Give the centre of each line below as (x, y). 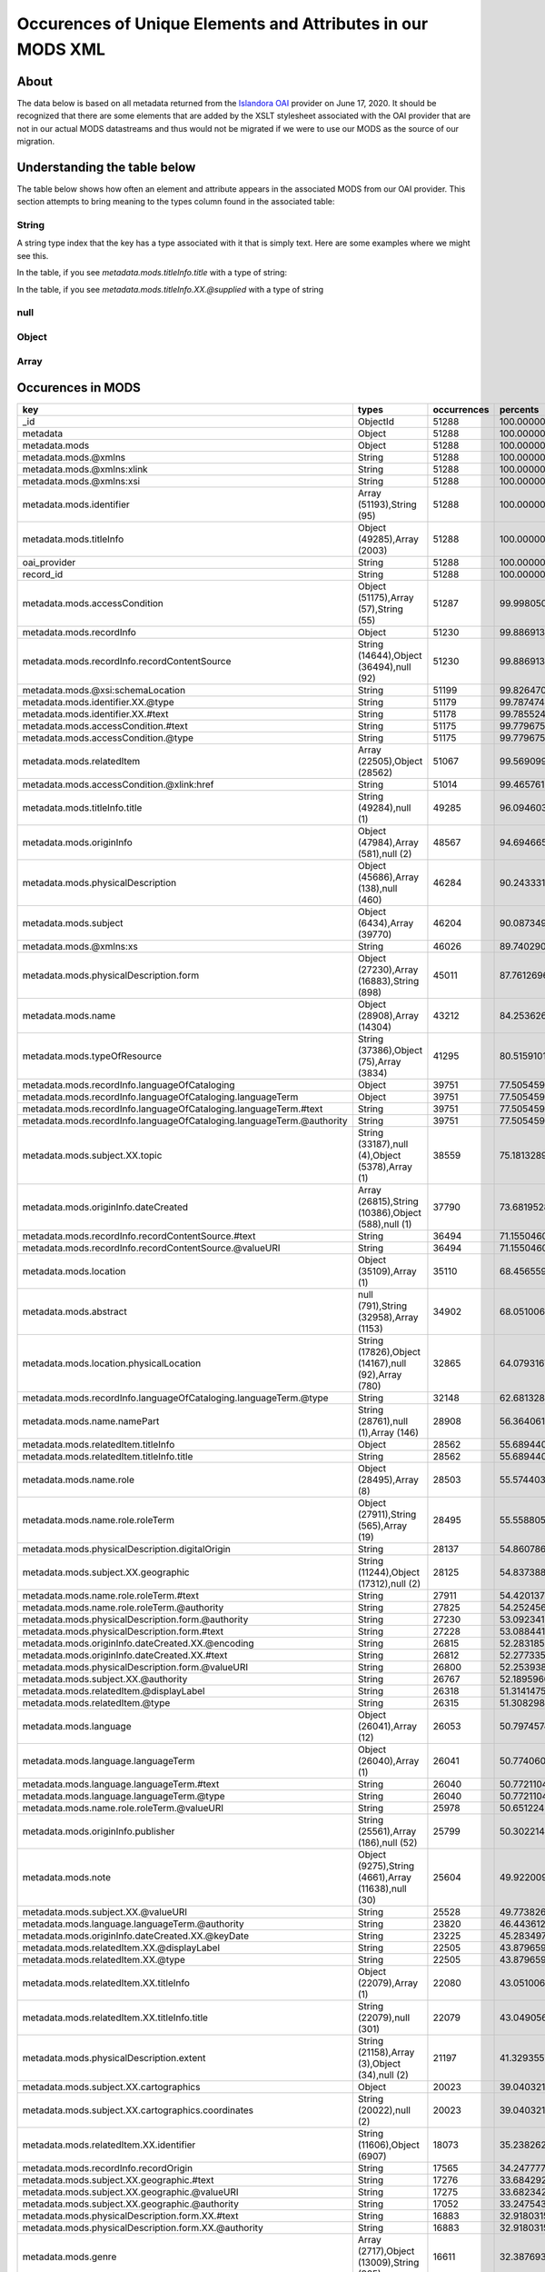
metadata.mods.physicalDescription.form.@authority (135, 1619)
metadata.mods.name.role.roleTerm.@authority (123, 1608)
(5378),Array (385, 1167)
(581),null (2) (385, 854)
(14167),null (382, 1363)
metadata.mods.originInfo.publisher (99, 1831)
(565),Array (382, 1526)
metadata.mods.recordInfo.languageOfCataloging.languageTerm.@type (175, 1398)
